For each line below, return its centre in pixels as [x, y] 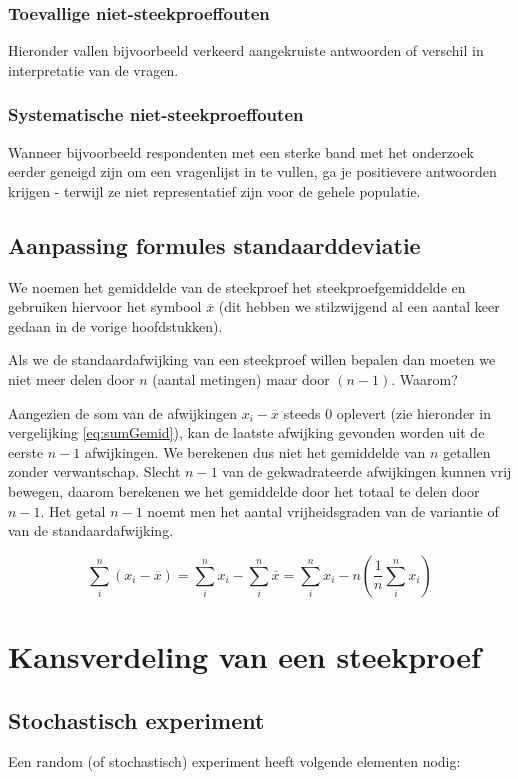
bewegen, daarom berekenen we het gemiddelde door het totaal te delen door [244, 490]
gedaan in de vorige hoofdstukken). [115, 325]
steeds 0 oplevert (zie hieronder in [387, 412]
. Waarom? [424, 378]
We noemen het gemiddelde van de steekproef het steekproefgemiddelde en [237, 286]
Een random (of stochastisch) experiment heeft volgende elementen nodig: [234, 761]
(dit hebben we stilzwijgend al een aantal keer [359, 306]
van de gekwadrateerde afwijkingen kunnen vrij [367, 471]
